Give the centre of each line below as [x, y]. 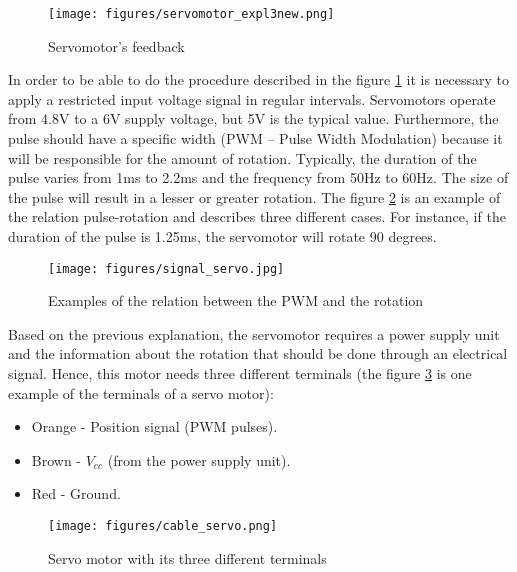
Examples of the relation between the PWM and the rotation [236, 300]
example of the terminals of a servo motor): [141, 392]
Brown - [56, 459]
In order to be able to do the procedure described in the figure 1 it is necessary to [259, 79]
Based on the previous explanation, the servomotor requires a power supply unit [254, 333]
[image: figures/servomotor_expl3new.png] [191, 14]
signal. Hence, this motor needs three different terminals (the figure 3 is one [240, 373]
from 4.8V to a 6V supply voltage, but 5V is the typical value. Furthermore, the [253, 118]
